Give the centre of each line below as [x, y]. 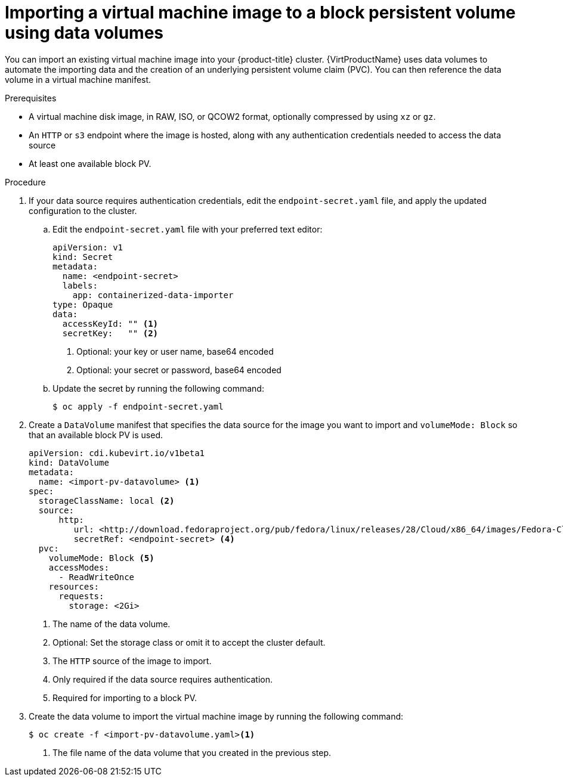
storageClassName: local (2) [106, 500]
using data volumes [84, 33]
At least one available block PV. [90, 163]
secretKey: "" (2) [110, 333]
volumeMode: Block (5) [101, 558]
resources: [74, 586]
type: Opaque [83, 304]
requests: [81, 596]
